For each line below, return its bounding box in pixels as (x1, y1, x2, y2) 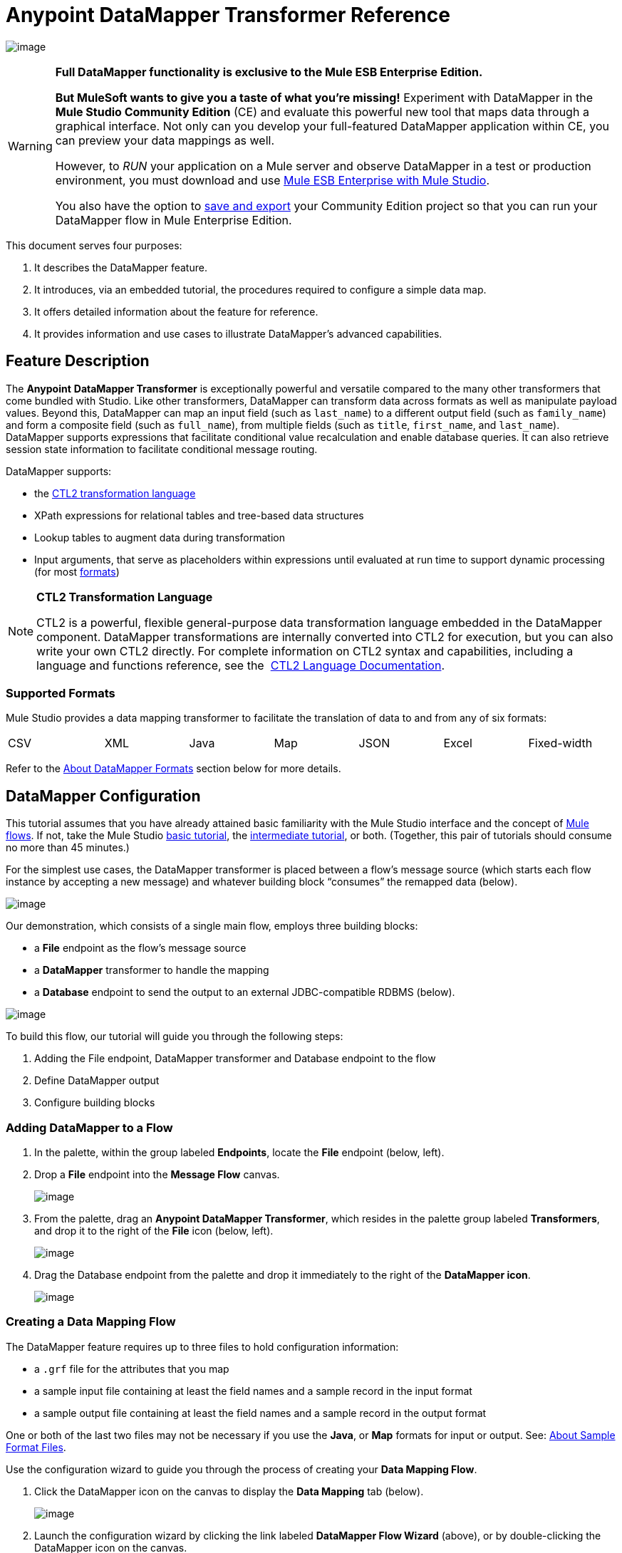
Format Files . (6, 1440, 66, 1453)
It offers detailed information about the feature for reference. (34, 305, 318, 318)
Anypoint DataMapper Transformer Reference (6, 3, 450, 27)
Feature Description (6, 352, 150, 370)
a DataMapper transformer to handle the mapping (34, 964, 269, 977)
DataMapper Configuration (6, 786, 201, 805)
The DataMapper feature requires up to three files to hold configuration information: (6, 1340, 399, 1353)
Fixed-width (528, 736, 593, 751)
